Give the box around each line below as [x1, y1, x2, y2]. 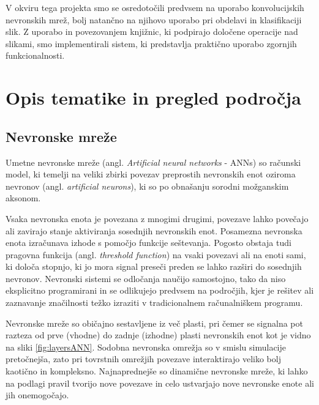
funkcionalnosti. [6, 49, 65, 62]
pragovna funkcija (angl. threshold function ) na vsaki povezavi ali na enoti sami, [6, 248, 306, 261]
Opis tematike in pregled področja [6, 85, 301, 110]
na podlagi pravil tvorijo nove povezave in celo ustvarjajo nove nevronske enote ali [6, 376, 314, 389]
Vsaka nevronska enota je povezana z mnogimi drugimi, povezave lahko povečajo [6, 212, 309, 225]
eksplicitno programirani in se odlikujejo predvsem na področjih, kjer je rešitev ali [6, 284, 314, 297]
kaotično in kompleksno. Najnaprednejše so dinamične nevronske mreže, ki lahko [6, 365, 308, 377]
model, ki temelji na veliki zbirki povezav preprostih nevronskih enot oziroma [6, 168, 296, 180]
